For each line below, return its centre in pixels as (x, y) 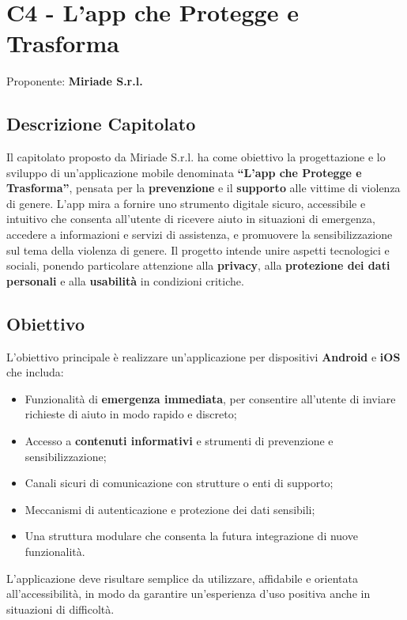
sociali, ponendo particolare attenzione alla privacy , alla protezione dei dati (198, 265)
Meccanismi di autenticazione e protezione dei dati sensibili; (170, 509)
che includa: (35, 372)
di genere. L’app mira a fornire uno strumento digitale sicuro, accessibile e (186, 203)
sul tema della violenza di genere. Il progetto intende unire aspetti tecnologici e (198, 250)
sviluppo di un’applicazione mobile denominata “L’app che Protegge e (184, 172)
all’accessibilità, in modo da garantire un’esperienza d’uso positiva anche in (188, 594)
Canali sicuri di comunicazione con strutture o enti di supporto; (179, 483)
